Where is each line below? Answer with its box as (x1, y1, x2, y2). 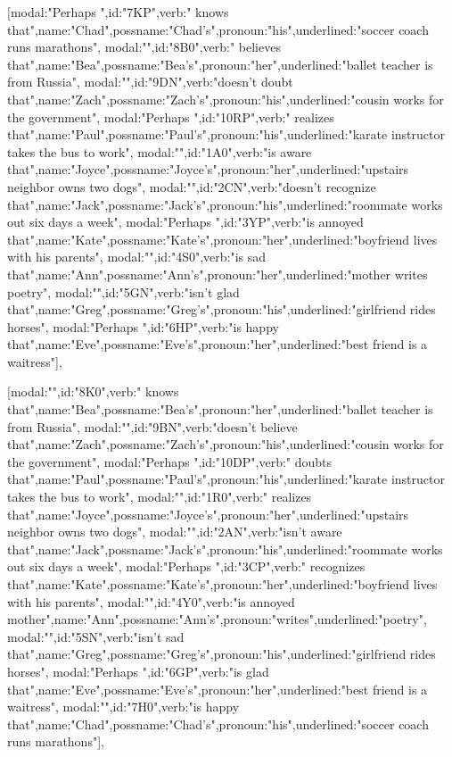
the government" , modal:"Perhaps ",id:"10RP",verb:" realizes (7, 107, 334, 126)
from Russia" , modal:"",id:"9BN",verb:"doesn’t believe (7, 417, 298, 436)
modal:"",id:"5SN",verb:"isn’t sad (7, 627, 185, 645)
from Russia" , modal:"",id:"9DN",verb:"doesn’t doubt (7, 72, 293, 91)
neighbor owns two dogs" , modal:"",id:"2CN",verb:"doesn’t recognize (7, 177, 376, 195)
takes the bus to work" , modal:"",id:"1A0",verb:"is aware (7, 142, 312, 161)
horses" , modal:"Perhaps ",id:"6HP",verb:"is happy (7, 317, 279, 336)
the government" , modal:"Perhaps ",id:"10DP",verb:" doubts (7, 452, 333, 470)
